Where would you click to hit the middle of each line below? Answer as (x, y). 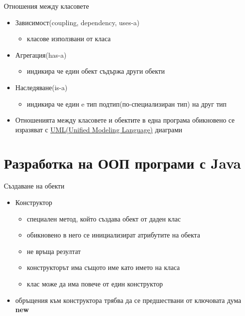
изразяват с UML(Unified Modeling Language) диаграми (99, 129)
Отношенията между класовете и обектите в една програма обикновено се (125, 120)
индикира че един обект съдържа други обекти (96, 71)
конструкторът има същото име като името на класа (103, 267)
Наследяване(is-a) (41, 87)
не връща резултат (54, 251)
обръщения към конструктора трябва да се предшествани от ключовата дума (128, 300)
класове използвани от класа (69, 39)
